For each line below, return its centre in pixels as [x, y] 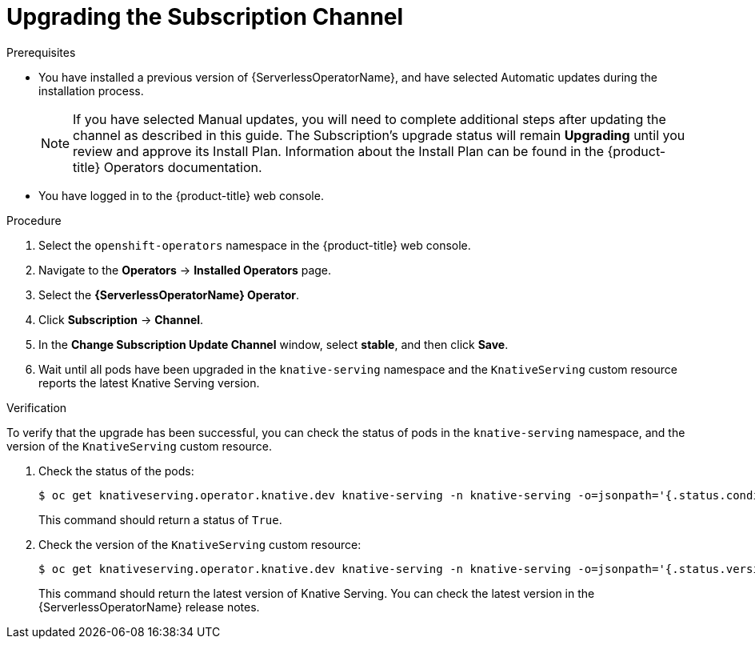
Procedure [34, 220]
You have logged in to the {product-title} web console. [181, 195]
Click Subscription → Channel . [121, 319]
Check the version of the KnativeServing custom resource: [200, 544]
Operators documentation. [183, 167]
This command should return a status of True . [160, 519]
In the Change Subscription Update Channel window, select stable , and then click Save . [274, 344]
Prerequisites [41, 52]
